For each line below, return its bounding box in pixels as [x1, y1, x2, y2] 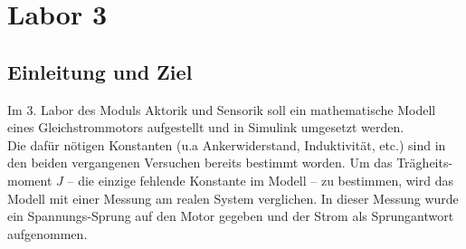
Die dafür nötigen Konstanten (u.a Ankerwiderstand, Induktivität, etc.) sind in [7, 135, 446, 154]
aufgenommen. [7, 224, 88, 243]
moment [7, 170, 52, 189]
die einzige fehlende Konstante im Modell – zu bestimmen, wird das [78, 170, 453, 189]
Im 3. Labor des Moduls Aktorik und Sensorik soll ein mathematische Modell [7, 100, 436, 119]
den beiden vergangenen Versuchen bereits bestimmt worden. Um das [7, 153, 393, 172]
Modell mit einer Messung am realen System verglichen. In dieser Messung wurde [7, 188, 459, 207]
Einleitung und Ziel [7, 57, 193, 85]
